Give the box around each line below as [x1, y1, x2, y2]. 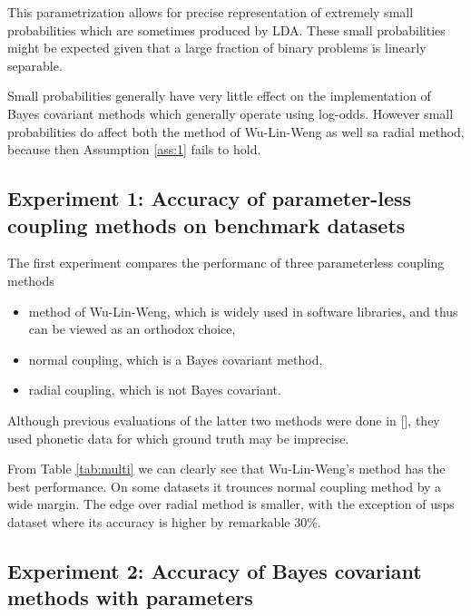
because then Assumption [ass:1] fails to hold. [7, 140, 261, 159]
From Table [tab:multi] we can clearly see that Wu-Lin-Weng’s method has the [7, 459, 446, 478]
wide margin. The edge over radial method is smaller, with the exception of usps [7, 494, 455, 513]
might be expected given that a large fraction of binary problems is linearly [7, 38, 427, 57]
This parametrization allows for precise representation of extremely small [7, 3, 414, 21]
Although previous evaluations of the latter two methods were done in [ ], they [7, 410, 440, 429]
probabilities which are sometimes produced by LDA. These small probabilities [7, 20, 446, 39]
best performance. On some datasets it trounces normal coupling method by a [7, 476, 442, 495]
